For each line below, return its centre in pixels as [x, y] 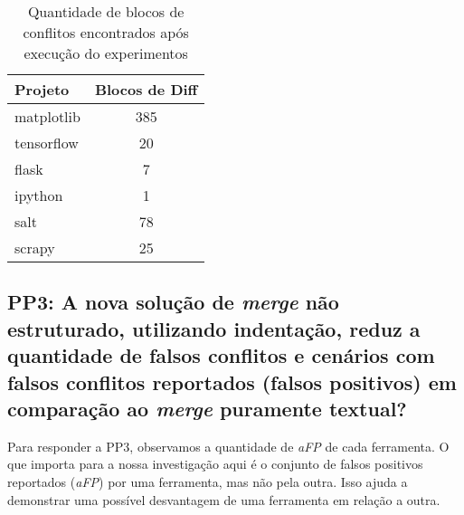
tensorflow [47, 143]
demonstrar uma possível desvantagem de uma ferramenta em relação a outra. [224, 499]
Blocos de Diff [146, 89]
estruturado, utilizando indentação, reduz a [214, 328]
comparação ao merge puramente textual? [207, 408]
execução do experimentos [106, 53]
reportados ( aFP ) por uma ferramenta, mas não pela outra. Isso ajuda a [208, 481]
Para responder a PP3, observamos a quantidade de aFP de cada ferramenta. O [228, 446]
